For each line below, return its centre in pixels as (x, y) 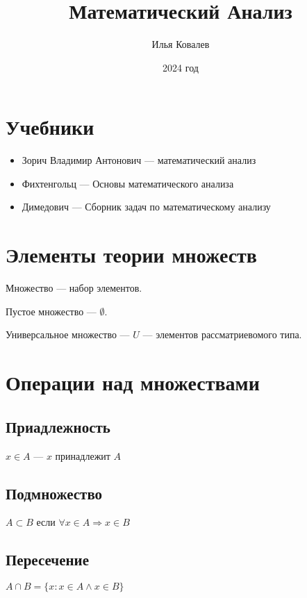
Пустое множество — (51, 311)
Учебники (50, 127)
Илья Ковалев (181, 44)
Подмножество (54, 493)
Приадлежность (58, 426)
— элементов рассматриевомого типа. (222, 334)
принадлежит (83, 455)
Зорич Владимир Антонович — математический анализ (139, 160)
